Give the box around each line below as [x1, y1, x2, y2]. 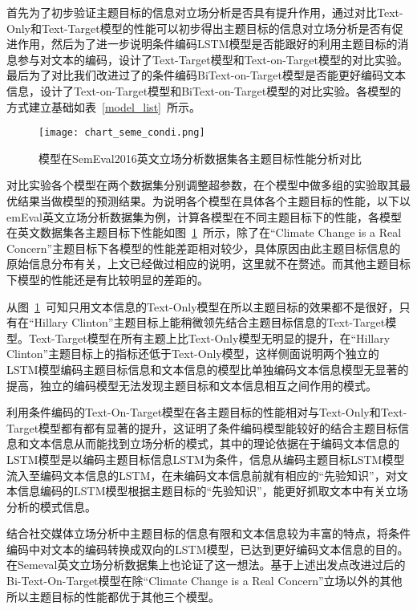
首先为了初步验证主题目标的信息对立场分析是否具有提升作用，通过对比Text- [6, 4, 403, 20]
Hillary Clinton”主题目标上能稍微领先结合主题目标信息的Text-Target [34, 314, 386, 331]
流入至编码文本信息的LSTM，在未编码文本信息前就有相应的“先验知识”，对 [6, 466, 397, 483]
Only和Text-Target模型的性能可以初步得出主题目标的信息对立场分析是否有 [6, 19, 392, 36]
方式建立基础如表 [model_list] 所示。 [6, 98, 200, 115]
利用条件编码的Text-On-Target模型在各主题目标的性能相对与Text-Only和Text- [6, 404, 407, 421]
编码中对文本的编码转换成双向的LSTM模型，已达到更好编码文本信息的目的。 [6, 540, 409, 557]
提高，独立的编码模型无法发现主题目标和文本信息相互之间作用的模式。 [6, 376, 377, 393]
